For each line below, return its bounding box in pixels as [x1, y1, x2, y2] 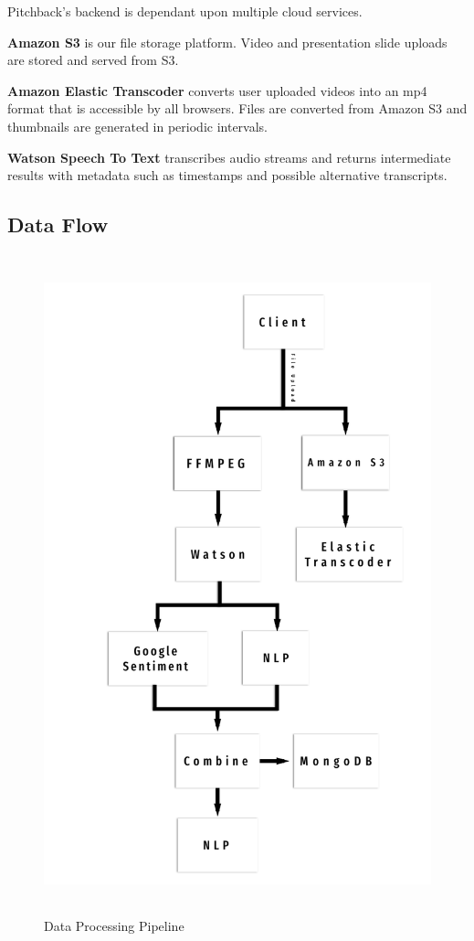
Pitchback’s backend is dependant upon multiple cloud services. [7, 2, 363, 20]
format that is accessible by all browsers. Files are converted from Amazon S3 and [7, 99, 468, 118]
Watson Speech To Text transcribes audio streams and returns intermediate [7, 147, 451, 166]
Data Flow [7, 210, 109, 239]
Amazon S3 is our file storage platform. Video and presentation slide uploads [7, 32, 448, 51]
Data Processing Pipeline [44, 915, 184, 935]
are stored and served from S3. [7, 50, 179, 70]
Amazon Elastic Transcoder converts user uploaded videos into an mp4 [7, 80, 427, 100]
